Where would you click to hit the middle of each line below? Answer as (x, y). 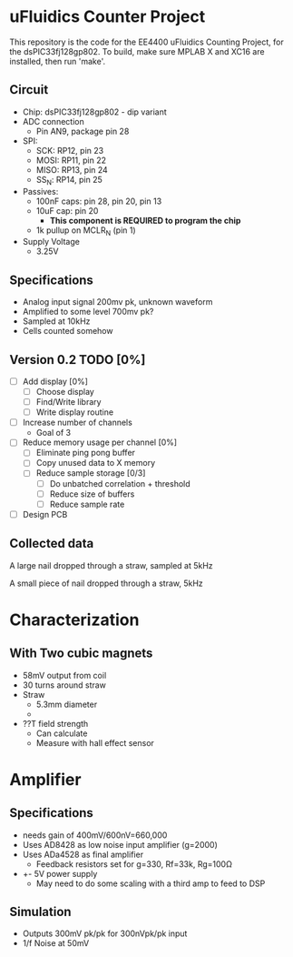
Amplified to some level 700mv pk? (88, 312)
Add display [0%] (55, 381)
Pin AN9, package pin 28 (83, 131)
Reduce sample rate (87, 504)
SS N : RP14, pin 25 (69, 181)
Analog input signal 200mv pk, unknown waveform (117, 302)
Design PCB (45, 514)
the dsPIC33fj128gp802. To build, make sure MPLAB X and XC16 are (137, 51)
